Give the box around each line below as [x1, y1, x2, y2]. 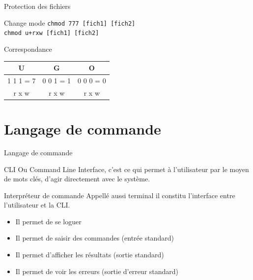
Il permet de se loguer [15, 216, 82, 226]
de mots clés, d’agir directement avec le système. [4, 174, 150, 184]
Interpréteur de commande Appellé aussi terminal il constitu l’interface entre [4, 190, 235, 200]
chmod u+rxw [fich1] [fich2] [4, 30, 99, 37]
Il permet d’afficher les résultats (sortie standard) [15, 249, 164, 260]
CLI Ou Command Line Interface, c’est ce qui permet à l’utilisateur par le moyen [4, 164, 249, 174]
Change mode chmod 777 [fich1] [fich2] [4, 17, 136, 28]
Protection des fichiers [4, 1, 71, 11]
